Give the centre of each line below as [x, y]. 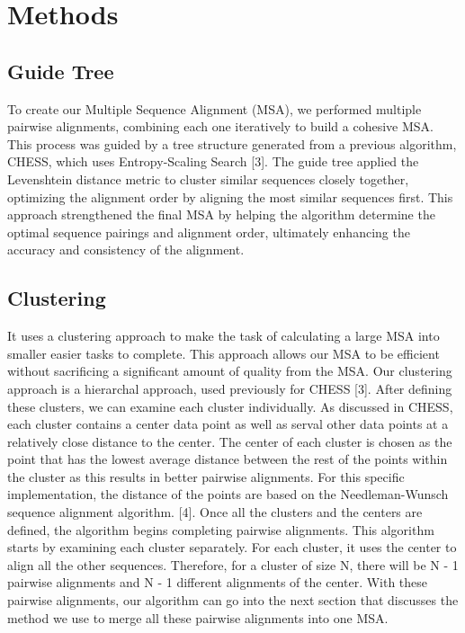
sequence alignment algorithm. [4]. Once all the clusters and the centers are [215, 512]
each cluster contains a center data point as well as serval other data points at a [228, 424]
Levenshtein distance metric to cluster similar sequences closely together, [208, 178]
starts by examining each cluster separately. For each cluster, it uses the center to [232, 547]
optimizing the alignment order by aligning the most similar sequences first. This [230, 196]
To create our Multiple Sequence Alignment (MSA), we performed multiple [215, 108]
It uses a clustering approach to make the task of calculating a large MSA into [224, 336]
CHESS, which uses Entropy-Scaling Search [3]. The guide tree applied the [213, 161]
